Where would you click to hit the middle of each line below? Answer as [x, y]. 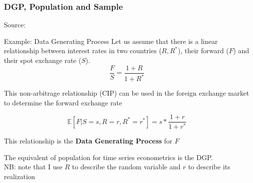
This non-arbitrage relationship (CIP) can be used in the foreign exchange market [126, 93]
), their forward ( [203, 51]
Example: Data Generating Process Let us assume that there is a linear [111, 41]
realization [20, 176]
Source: [15, 25]
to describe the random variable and [126, 167]
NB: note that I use [33, 167]
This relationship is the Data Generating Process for [88, 141]
